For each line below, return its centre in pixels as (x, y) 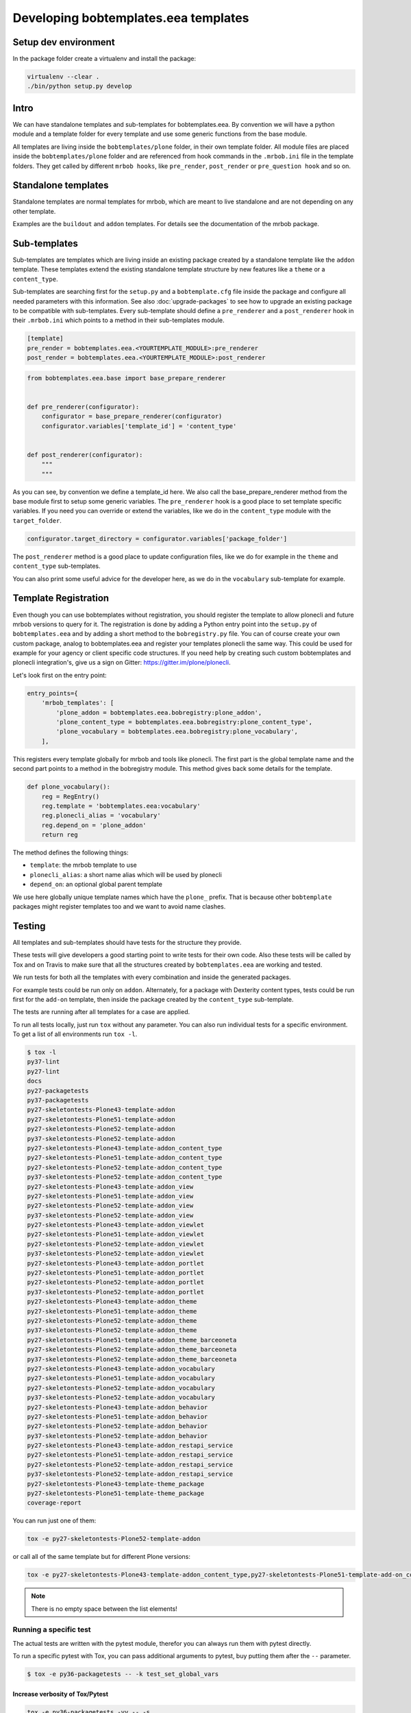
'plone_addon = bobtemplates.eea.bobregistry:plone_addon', (159, 712)
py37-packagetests (58, 1100)
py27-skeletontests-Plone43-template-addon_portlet (116, 1263)
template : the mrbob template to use (83, 865)
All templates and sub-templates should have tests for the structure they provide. (127, 942)
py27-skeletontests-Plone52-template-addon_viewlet (116, 1244)
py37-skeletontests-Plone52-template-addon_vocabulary (121, 1397)
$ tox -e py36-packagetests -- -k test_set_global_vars (123, 1674)
